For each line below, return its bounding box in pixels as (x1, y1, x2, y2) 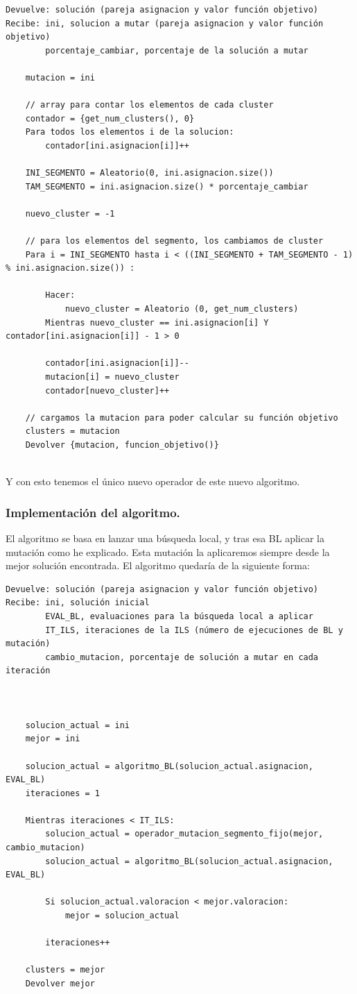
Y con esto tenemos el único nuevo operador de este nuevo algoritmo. (6, 474, 300, 489)
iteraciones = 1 (25, 788, 101, 798)
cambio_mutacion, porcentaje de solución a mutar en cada (45, 652, 319, 662)
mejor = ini (25, 734, 80, 744)
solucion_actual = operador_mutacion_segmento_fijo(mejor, (45, 829, 324, 839)
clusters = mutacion (25, 426, 120, 437)
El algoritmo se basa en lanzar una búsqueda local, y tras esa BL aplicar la (6, 531, 324, 545)
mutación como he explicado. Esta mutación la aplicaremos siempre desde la (6, 544, 330, 559)
